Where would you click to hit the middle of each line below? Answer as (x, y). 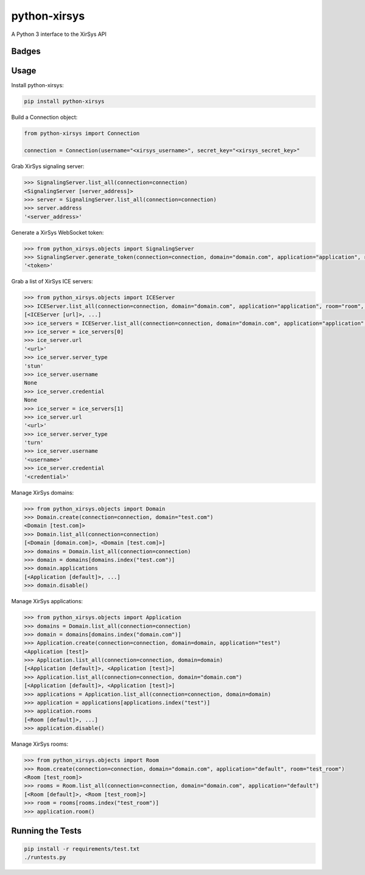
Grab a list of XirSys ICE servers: (52, 282)
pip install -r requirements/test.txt (82, 849)
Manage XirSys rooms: (40, 744)
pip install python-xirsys (64, 101)
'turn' (34, 443)
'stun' (34, 366)
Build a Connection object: (44, 117)
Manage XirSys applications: (47, 601)
